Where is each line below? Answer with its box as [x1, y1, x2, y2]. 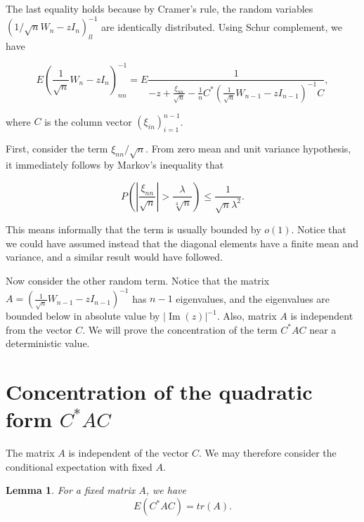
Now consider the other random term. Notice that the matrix [6, 273, 270, 288]
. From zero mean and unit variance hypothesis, [145, 141, 351, 156]
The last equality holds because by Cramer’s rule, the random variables [6, 1, 313, 15]
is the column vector [44, 114, 132, 129]
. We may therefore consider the [199, 445, 337, 460]
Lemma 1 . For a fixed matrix [6, 483, 136, 497]
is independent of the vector [68, 445, 189, 460]
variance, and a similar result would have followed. [6, 249, 223, 264]
